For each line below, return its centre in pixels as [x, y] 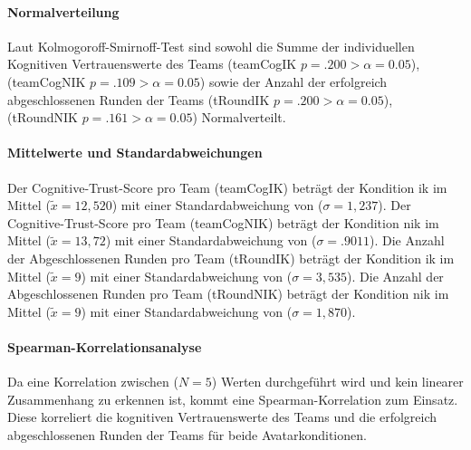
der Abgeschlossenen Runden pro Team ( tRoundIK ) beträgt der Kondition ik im [231, 258]
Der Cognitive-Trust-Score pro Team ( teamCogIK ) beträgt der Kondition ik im [227, 187]
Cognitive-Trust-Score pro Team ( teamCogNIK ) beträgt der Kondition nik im [223, 222]
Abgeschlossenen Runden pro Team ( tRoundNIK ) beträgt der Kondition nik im [228, 294]
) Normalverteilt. [239, 117]
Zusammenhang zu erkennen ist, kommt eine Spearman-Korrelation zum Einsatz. [233, 399]
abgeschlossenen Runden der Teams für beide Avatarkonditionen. [187, 434]
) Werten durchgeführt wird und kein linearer [337, 382]
